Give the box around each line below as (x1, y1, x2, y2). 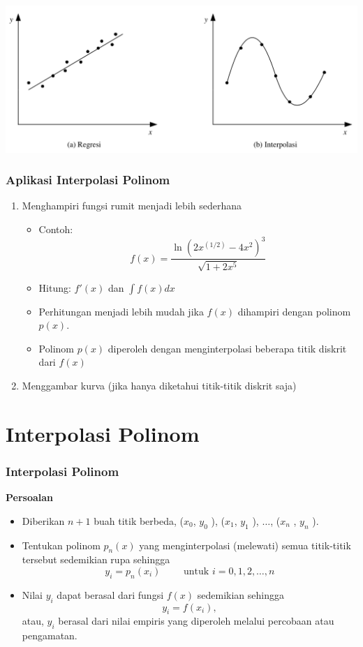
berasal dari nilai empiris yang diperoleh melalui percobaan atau (58, 613, 334, 628)
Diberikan (22, 513, 65, 528)
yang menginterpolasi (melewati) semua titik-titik (139, 537, 351, 552)
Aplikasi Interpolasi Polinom (6, 171, 170, 188)
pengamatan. (22, 628, 77, 643)
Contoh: (38, 222, 73, 237)
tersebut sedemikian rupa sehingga (22, 552, 170, 567)
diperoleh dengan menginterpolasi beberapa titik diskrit (108, 341, 347, 355)
